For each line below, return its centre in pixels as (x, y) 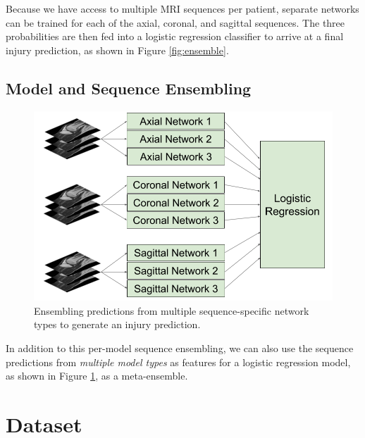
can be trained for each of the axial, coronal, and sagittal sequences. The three (175, 22)
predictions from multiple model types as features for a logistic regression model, (178, 362)
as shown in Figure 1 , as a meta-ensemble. (97, 376)
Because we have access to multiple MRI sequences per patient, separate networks (182, 8)
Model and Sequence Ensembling (129, 88)
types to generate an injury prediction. (117, 324)
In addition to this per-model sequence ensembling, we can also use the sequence (180, 348)
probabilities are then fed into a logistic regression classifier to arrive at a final (175, 36)
